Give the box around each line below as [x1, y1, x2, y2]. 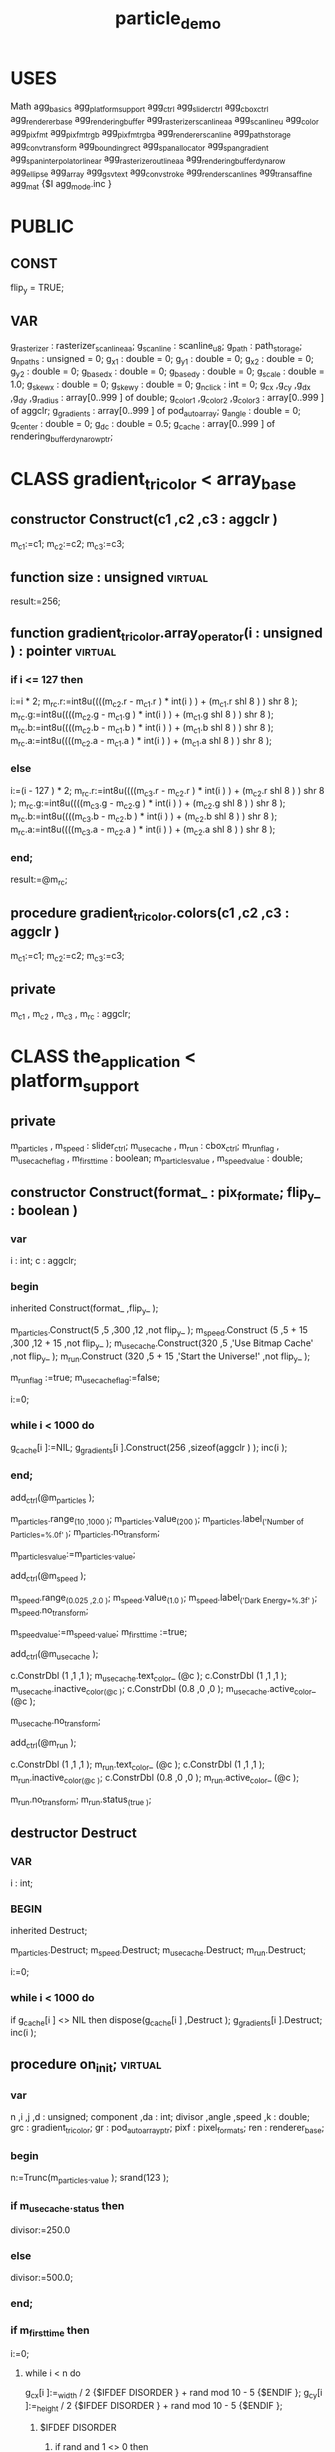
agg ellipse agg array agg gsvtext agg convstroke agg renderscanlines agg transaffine [10, 165, 313, 179]
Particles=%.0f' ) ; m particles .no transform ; [10, 1526, 160, 1541]
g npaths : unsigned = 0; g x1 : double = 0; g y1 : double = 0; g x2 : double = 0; [10, 352, 315, 367]
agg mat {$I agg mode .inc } [10, 178, 112, 192]
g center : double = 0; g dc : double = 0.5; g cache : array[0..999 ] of [10, 417, 276, 432]
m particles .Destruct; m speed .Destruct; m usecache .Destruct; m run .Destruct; [10, 1944, 307, 1959]
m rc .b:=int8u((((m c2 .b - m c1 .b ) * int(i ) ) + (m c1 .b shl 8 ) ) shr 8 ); [10, 721, 274, 736]
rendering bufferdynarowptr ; [10, 430, 113, 445]
